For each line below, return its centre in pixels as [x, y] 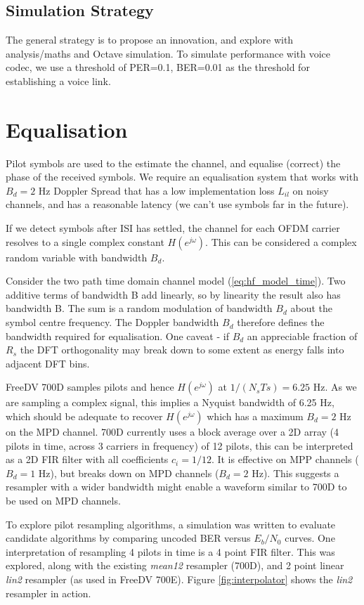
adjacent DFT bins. [48, 363]
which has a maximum [255, 416]
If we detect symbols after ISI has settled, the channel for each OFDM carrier [173, 228]
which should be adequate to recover [84, 416]
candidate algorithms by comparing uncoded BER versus [128, 538]
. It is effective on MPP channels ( [285, 459]
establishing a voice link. [58, 80]
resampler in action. [48, 593]
